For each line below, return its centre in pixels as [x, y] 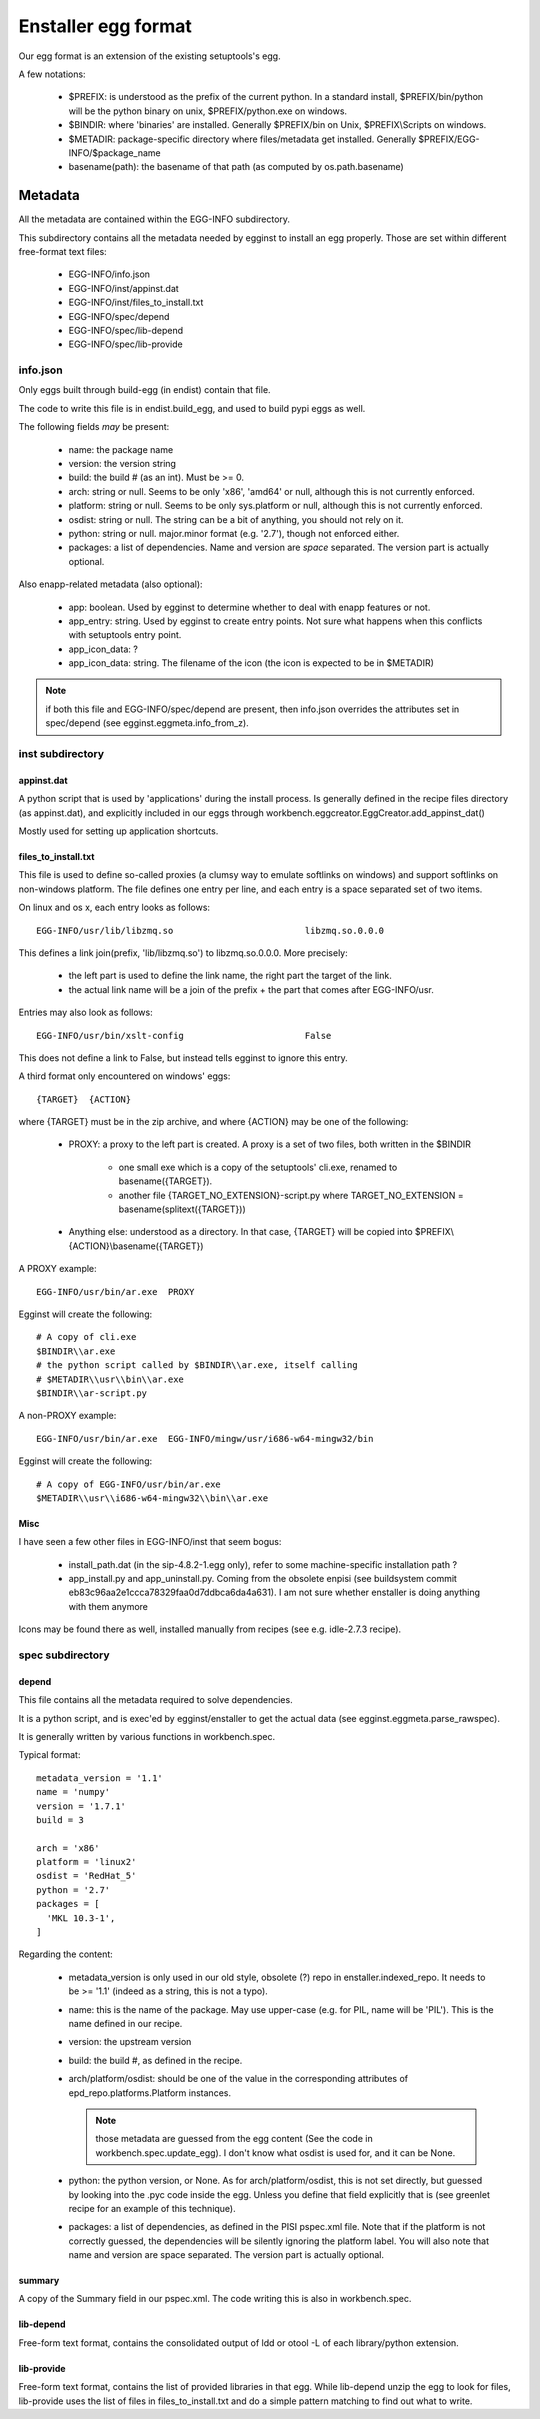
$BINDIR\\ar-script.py [92, 1393]
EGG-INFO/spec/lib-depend [126, 330]
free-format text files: [62, 251]
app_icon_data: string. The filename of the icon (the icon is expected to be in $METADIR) [251, 663]
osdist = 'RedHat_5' [86, 1876]
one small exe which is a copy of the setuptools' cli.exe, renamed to [258, 1167]
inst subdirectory [61, 754]
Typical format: [49, 1755]
